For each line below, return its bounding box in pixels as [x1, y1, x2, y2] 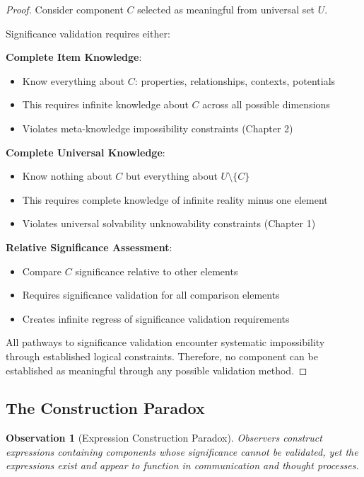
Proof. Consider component [6, 2, 124, 16]
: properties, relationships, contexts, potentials [134, 73, 336, 88]
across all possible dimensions [202, 97, 330, 112]
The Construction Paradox [6, 397, 205, 419]
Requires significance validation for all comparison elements [22, 287, 280, 302]
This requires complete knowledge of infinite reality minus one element [22, 192, 328, 207]
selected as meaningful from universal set [137, 2, 315, 16]
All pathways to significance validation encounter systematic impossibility [6, 335, 325, 350]
